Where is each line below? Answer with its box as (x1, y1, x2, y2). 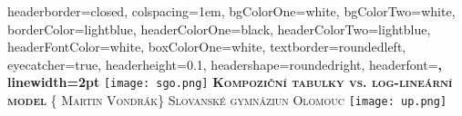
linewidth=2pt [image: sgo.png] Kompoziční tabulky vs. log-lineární (7, 72, 453, 92)
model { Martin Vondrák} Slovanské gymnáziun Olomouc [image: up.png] (7, 91, 447, 110)
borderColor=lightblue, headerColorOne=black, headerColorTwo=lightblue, (7, 19, 431, 38)
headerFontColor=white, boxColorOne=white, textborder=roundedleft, (7, 37, 406, 56)
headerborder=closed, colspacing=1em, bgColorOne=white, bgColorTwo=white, (7, 2, 456, 20)
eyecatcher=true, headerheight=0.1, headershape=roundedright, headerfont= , (7, 54, 442, 73)
